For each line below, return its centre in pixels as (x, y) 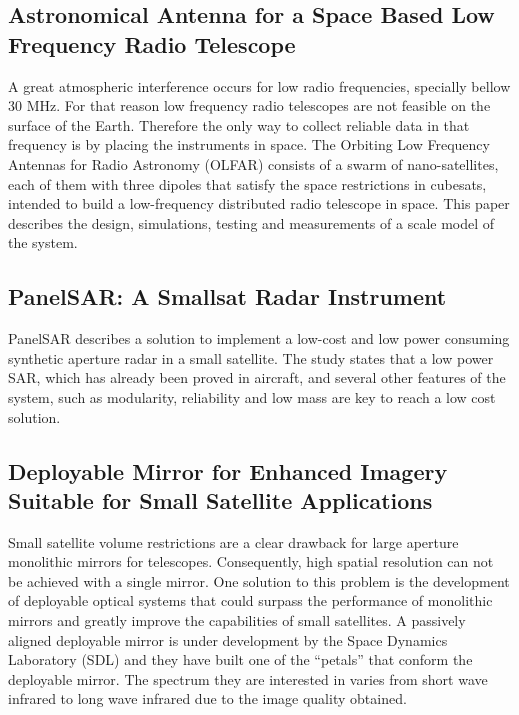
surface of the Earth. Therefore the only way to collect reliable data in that (239, 124)
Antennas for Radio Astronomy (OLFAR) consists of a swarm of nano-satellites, (253, 163)
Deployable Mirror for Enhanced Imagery (228, 470)
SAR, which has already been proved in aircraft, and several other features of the (257, 377)
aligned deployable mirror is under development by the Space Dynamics (228, 639)
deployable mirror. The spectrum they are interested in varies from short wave (248, 678)
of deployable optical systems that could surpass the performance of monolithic (250, 600)
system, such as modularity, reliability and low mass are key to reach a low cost (252, 396)
